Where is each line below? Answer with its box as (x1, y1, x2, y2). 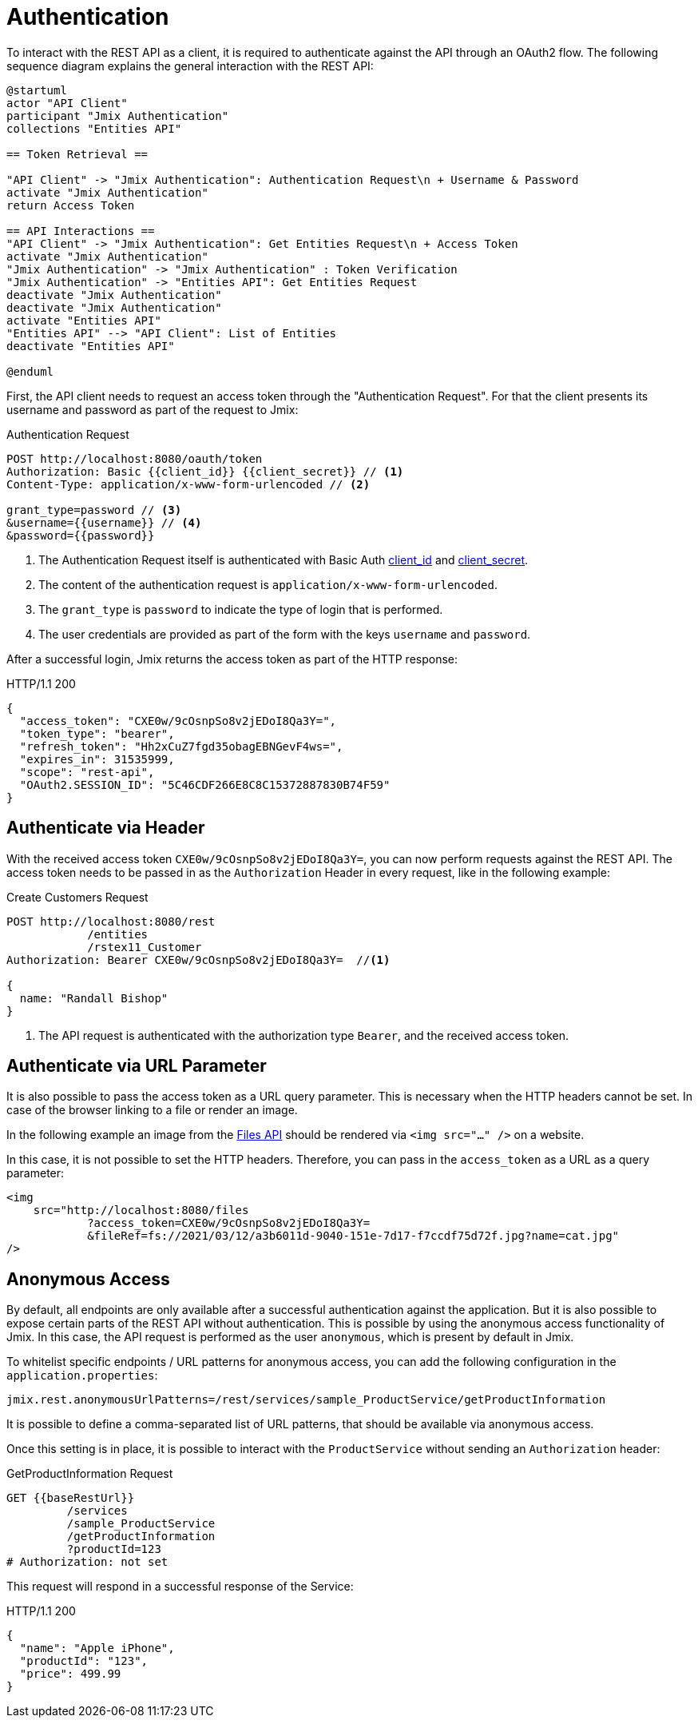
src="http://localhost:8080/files (33, 1204, 249, 1217)
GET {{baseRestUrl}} (6, 1491, 135, 1505)
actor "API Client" (6, 96, 128, 109)
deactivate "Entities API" (6, 339, 175, 352)
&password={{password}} (6, 528, 155, 542)
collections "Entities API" (6, 121, 182, 135)
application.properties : (6, 1368, 158, 1383)
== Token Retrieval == (6, 147, 149, 161)
